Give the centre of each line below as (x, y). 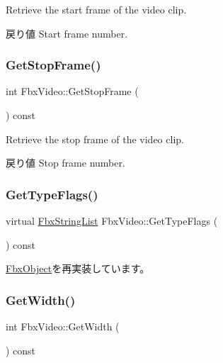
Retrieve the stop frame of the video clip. (95, 139)
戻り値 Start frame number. (67, 33)
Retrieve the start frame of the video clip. (96, 9)
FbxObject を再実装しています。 (78, 268)
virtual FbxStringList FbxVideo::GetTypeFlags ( (112, 220)
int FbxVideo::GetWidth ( (63, 326)
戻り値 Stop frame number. (65, 163)
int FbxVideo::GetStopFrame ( (72, 91)
